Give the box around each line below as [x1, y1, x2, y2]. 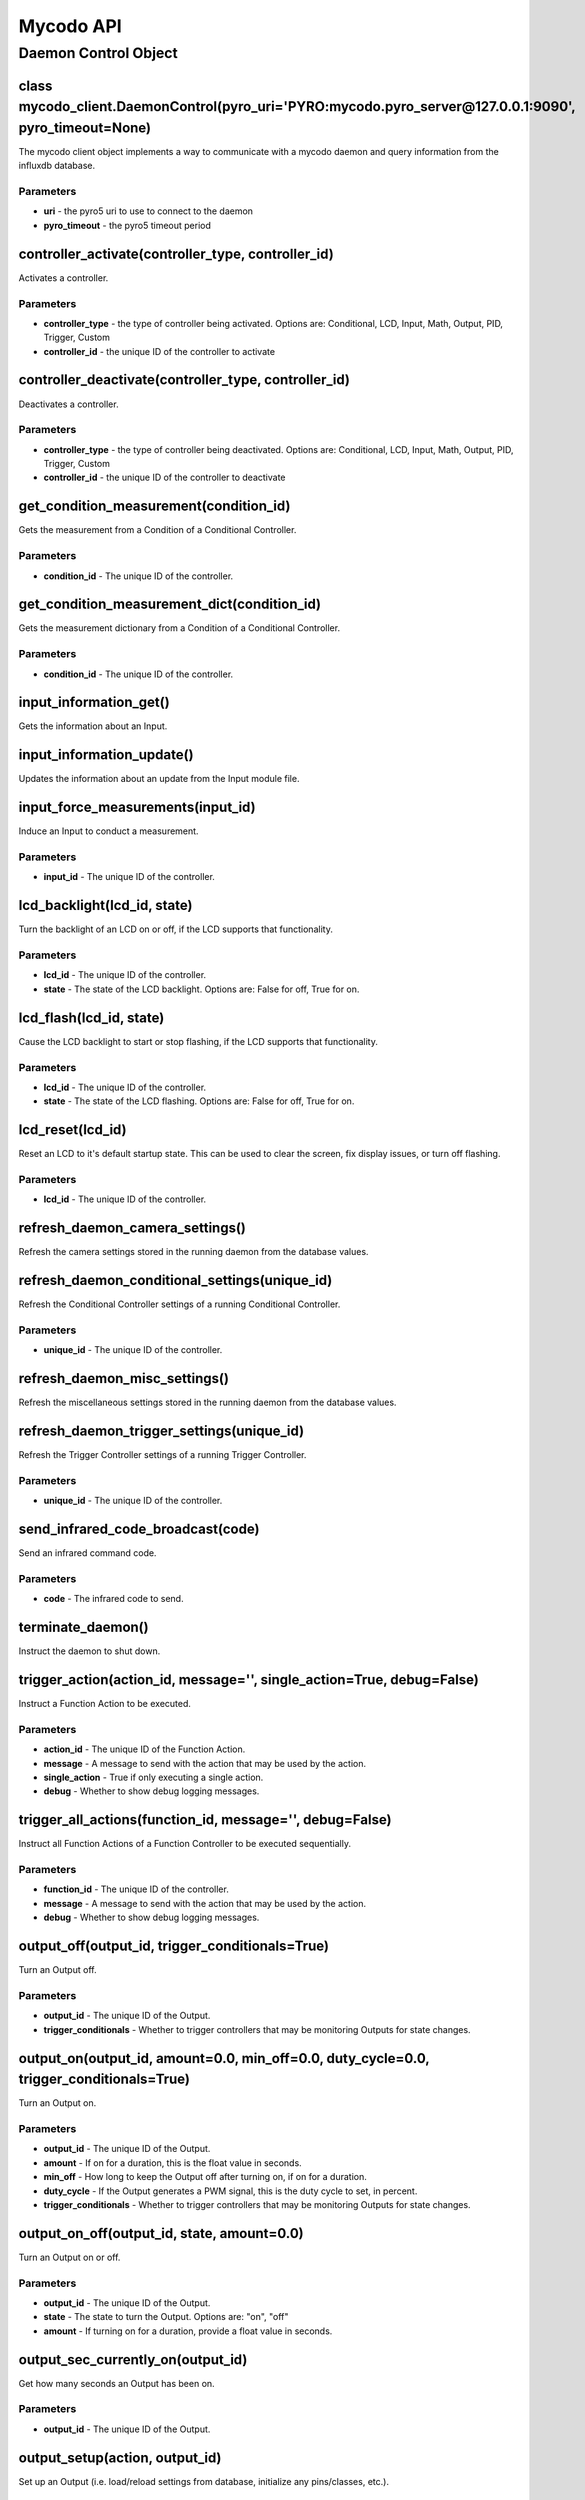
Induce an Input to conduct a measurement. [18, 825, 199, 837]
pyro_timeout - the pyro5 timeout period [43, 219, 212, 231]
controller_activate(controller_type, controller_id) [18, 245, 334, 262]
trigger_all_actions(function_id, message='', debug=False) [18, 1811, 392, 1829]
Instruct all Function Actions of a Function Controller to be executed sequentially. [18, 1838, 352, 1850]
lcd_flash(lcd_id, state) [18, 1009, 165, 1026]
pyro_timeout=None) [18, 119, 152, 136]
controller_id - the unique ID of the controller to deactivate [43, 471, 286, 484]
